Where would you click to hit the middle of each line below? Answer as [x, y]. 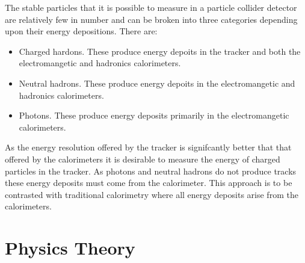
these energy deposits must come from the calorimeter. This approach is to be [149, 183]
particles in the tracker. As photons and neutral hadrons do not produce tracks [151, 171]
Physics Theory [70, 248]
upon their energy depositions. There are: [81, 31]
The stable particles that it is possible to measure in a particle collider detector [151, 7]
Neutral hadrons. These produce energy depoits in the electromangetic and [157, 83]
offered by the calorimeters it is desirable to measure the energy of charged [143, 159]
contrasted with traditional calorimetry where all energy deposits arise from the [152, 194]
